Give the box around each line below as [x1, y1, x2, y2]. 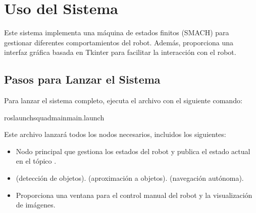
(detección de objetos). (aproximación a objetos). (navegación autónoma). [16, 173, 244, 183]
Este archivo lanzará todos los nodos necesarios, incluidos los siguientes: [4, 129, 226, 139]
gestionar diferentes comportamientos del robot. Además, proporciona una [4, 37, 234, 47]
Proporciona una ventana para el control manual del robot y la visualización [16, 189, 252, 200]
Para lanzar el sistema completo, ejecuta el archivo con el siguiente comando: [4, 95, 242, 106]
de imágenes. [16, 199, 56, 210]
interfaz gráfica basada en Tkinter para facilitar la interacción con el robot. [4, 47, 236, 57]
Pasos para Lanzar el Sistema [4, 72, 161, 87]
